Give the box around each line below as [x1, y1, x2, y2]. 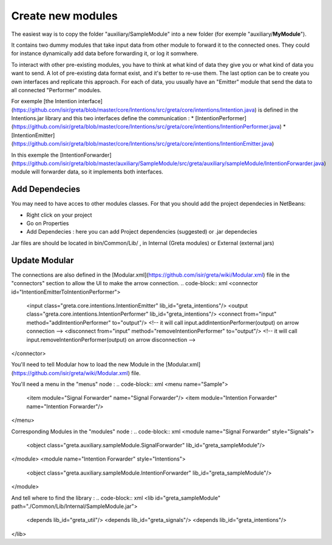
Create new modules [11, 9, 118, 22]
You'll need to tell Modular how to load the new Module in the [11, 361, 164, 368]
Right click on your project [26, 211, 92, 218]
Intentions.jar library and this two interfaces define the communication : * [11, 115, 194, 122]
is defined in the [258, 106, 299, 113]
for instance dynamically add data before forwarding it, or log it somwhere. [11, 50, 198, 57]
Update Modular [11, 255, 74, 265]
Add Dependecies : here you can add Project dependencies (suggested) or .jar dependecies [26, 228, 257, 235]
